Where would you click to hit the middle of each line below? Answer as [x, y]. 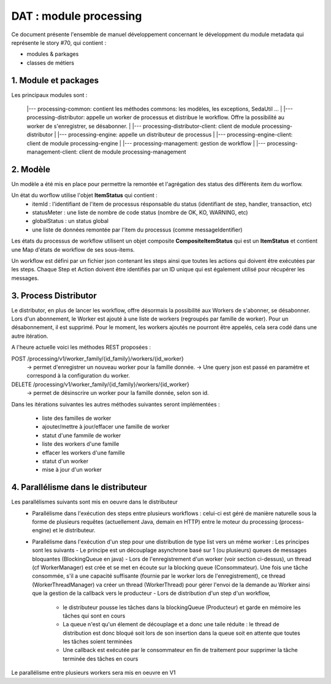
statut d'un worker [65, 461]
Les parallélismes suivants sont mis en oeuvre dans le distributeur [94, 502]
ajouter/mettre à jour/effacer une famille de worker [106, 427]
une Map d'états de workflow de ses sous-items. [73, 249]
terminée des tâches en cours [101, 659]
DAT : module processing [77, 16]
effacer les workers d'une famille [83, 453]
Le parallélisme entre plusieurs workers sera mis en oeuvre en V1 [93, 673]
